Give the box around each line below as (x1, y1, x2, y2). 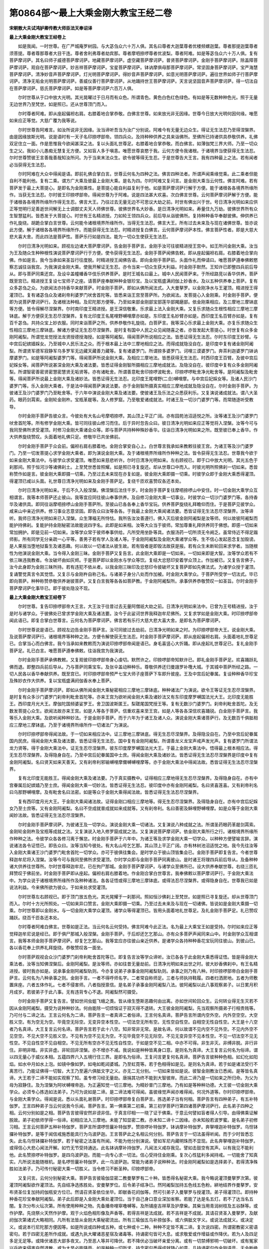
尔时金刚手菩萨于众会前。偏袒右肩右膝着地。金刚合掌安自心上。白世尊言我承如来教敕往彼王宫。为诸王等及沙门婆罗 (17, 443, 254, 449)
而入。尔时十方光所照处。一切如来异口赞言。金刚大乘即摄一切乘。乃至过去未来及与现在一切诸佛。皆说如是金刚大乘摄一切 (9, 901, 258, 907)
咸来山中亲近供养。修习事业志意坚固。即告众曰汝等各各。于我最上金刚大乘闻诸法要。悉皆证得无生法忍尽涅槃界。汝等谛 (9, 508, 254, 514)
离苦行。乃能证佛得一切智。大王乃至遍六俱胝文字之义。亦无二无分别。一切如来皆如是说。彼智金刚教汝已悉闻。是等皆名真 (9, 1068, 258, 1074)
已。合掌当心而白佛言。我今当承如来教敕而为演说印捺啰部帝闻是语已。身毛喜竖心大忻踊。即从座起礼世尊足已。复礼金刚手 (9, 640, 258, 646)
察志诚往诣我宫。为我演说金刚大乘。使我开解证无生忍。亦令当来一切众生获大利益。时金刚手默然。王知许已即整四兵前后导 (9, 264, 258, 270)
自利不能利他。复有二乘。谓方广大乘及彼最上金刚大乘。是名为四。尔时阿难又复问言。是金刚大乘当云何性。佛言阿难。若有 (9, 178, 258, 184)
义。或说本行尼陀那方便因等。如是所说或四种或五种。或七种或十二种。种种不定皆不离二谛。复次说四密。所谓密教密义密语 (9, 1224, 258, 1230)
